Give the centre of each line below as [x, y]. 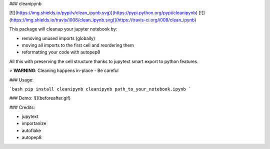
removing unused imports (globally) [58, 38]
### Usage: [21, 79]
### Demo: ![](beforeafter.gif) [40, 98]
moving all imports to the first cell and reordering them [78, 45]
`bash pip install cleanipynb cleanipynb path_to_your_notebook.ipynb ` [100, 89]
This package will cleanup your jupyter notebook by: [63, 29]
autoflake [31, 130]
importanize [34, 123]
